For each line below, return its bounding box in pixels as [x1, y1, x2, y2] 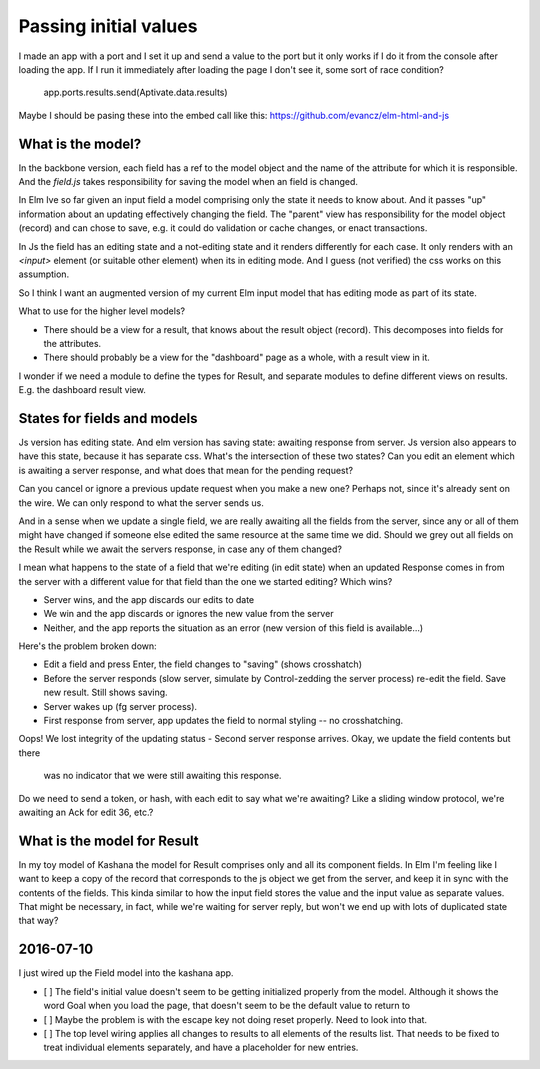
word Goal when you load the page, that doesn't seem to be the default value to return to [43, 1000, 410, 1012]
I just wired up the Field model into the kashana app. [18, 967, 234, 979]
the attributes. [43, 337, 102, 349]
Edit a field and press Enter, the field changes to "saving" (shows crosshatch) [43, 658, 362, 670]
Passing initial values [18, 15, 198, 37]
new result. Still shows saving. [43, 686, 169, 699]
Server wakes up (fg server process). [43, 700, 198, 712]
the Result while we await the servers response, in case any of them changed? [18, 543, 342, 555]
